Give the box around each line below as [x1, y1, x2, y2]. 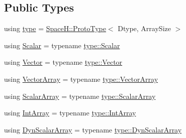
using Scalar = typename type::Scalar [4, 40, 120, 50]
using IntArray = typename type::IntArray [4, 107, 136, 118]
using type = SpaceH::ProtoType [4, 23, 106, 34]
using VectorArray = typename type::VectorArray [4, 73, 158, 84]
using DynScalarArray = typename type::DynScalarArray [4, 124, 182, 134]
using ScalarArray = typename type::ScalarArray [4, 90, 156, 101]
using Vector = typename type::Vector [4, 57, 123, 67]
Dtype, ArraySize [118, 23, 171, 34]
